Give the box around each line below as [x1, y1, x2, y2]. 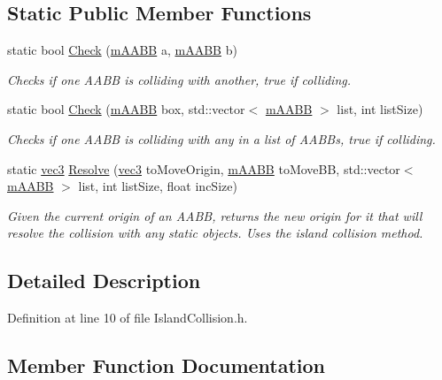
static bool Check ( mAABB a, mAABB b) [7, 41, 237, 59]
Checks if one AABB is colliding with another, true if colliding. [7, 70, 352, 88]
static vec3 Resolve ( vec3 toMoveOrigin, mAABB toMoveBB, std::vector [7, 159, 400, 178]
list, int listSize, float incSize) [78, 177, 237, 195]
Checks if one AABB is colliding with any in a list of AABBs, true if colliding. [7, 129, 436, 148]
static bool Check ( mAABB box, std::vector [7, 100, 245, 118]
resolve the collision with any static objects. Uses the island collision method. [7, 224, 423, 242]
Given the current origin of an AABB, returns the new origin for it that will [7, 206, 423, 224]
